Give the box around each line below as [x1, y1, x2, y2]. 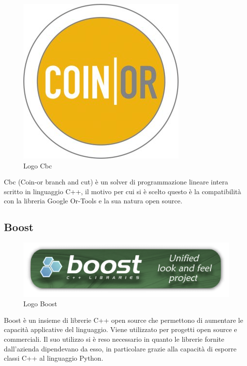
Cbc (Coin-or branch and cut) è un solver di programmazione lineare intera [4, 177, 228, 187]
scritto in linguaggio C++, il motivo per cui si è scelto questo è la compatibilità [4, 186, 241, 196]
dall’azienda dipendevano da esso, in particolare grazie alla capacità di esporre [4, 343, 237, 353]
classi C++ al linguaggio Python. [4, 353, 103, 363]
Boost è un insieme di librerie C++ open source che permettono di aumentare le [4, 315, 243, 325]
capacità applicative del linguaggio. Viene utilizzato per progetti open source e [4, 324, 237, 334]
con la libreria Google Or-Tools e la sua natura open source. [4, 196, 182, 206]
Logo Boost [23, 299, 57, 309]
